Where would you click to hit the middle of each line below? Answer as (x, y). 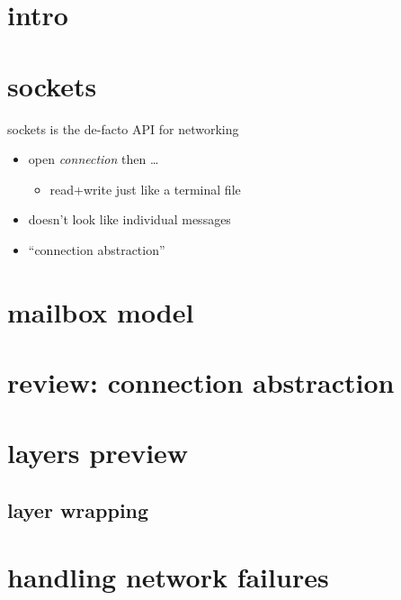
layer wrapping (78, 509)
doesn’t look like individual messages (129, 219)
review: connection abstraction (201, 382)
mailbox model (101, 311)
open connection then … (94, 159)
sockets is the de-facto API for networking (123, 128)
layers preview (98, 453)
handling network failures (168, 576)
